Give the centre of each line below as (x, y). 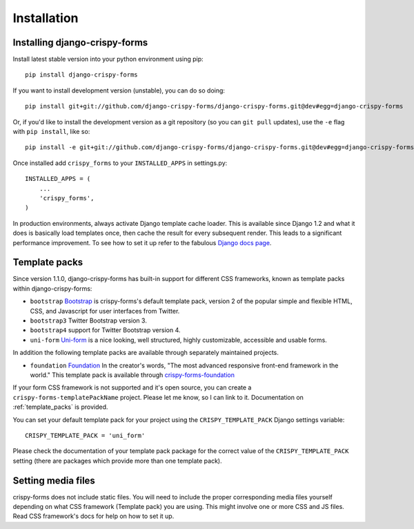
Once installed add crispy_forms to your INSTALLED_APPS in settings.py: (120, 163)
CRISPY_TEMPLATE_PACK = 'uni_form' (85, 435)
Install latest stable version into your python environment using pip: (108, 59)
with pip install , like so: (51, 132)
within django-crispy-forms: (52, 288)
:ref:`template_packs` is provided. (60, 407)
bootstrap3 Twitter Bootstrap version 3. (89, 320)
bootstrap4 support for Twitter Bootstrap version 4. (105, 330)
